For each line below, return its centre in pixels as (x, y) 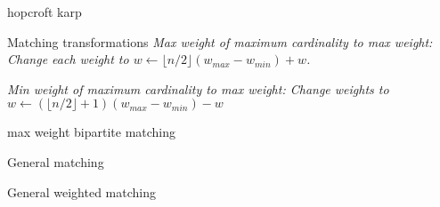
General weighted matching (81, 191)
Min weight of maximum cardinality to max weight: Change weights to (198, 88)
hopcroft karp (45, 12)
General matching (56, 161)
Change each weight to (68, 59)
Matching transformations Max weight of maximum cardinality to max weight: (220, 41)
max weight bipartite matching (92, 132)
